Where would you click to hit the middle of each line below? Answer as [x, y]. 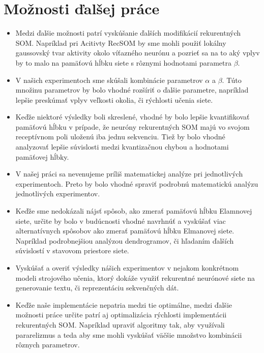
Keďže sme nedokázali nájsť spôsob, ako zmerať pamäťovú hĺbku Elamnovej [134, 211]
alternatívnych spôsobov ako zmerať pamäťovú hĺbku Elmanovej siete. [125, 231]
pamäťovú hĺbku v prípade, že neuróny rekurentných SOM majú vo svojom [133, 126]
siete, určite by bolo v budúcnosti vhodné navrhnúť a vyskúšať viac [121, 220]
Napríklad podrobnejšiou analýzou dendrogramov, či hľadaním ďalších [125, 240]
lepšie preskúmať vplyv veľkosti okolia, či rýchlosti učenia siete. [114, 99]
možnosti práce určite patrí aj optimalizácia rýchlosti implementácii [121, 315]
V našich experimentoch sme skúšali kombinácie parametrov [109, 80]
